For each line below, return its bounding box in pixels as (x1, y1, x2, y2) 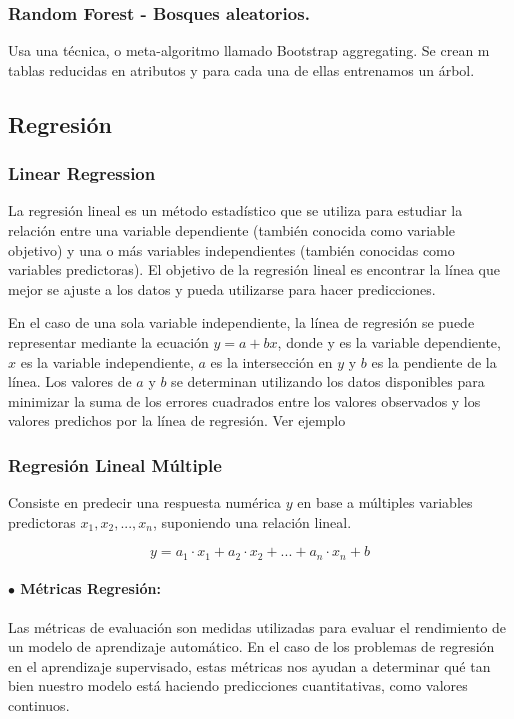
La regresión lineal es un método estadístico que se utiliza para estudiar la (8, 200, 463, 221)
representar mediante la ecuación (8, 331, 209, 352)
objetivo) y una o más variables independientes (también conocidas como (8, 239, 455, 260)
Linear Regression (8, 161, 156, 186)
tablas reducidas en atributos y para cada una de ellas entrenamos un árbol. (8, 59, 475, 80)
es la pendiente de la (371, 351, 497, 372)
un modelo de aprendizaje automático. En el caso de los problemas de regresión (8, 636, 495, 657)
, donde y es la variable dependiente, (277, 331, 501, 352)
